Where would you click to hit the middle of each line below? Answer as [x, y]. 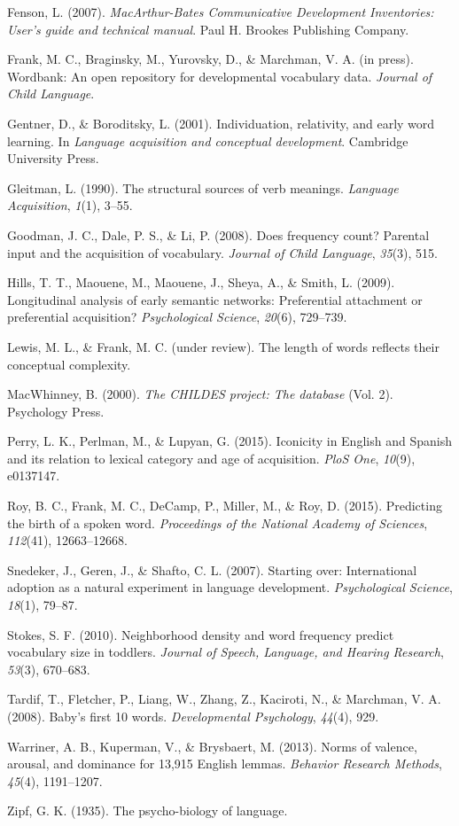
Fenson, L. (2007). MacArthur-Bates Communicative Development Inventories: [221, 12]
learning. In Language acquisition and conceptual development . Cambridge [208, 140]
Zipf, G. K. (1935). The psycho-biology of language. [148, 810]
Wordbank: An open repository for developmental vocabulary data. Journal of [220, 76]
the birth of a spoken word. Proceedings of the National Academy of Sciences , [218, 522]
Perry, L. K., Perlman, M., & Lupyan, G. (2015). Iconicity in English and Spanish [229, 441]
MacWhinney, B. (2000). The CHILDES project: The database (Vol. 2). [200, 394]
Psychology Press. [56, 411]
